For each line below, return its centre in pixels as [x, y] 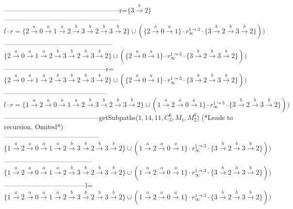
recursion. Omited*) [34, 127]
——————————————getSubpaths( [71, 117]
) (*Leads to [215, 117]
